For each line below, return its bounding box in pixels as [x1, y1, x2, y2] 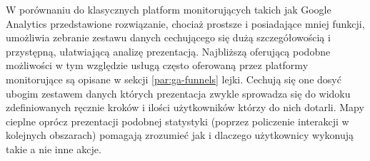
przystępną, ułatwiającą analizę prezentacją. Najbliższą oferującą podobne [6, 43, 331, 58]
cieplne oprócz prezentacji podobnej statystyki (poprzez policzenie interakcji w [6, 113, 349, 128]
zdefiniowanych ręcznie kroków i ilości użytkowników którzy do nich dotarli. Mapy [6, 100, 364, 115]
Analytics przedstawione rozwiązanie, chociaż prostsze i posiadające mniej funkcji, [6, 16, 365, 31]
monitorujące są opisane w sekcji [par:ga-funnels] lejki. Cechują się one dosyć [6, 71, 341, 86]
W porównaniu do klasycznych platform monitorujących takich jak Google [6, 2, 331, 16]
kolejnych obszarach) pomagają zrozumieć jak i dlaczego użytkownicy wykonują [6, 128, 354, 142]
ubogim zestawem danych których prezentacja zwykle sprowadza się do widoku [6, 85, 351, 100]
